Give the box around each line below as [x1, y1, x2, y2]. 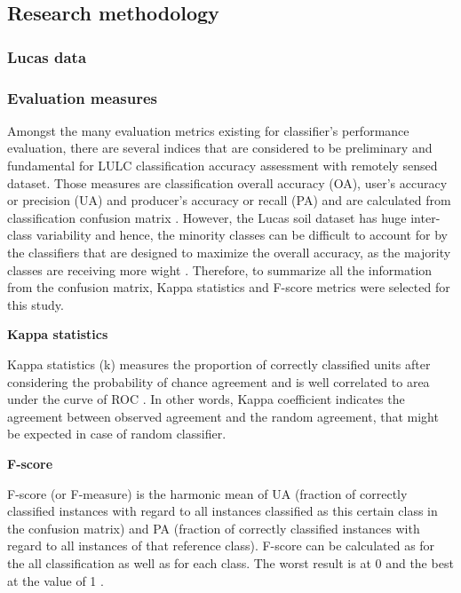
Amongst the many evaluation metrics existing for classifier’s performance [7, 121, 409, 139]
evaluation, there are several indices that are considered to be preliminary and [7, 138, 433, 157]
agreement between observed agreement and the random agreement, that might [7, 407, 439, 425]
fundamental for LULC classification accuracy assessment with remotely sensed [7, 156, 438, 175]
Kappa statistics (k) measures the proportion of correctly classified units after [7, 354, 431, 373]
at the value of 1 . [7, 571, 104, 589]
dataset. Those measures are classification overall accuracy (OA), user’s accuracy [7, 173, 448, 192]
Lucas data [7, 45, 87, 67]
